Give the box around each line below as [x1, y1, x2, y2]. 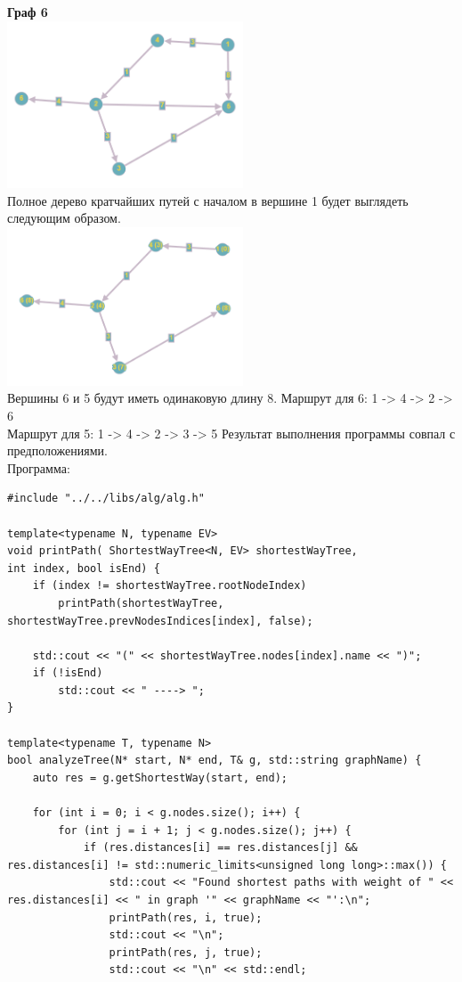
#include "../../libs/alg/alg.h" [7, 492, 205, 505]
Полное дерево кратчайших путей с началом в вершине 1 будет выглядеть [7, 191, 409, 209]
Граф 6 [7, 3, 48, 20]
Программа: [7, 458, 70, 477]
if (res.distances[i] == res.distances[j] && [83, 841, 358, 855]
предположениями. [7, 441, 108, 460]
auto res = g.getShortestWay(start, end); [32, 771, 288, 784]
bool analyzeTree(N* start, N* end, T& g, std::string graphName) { [7, 754, 422, 767]
